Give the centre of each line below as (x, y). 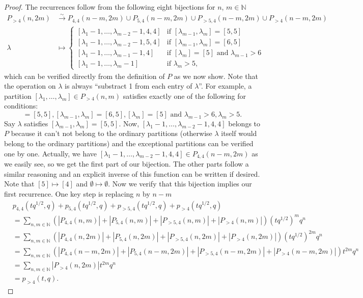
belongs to (244, 123)
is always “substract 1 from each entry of (129, 86)
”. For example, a (225, 86)
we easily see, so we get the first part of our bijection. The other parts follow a (127, 164)
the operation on (30, 86)
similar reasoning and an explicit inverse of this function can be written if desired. (132, 173)
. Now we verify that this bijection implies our (180, 184)
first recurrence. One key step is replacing (69, 193)
